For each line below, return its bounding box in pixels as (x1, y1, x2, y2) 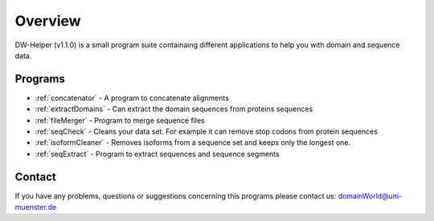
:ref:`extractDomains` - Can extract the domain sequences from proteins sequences (35, 104, 313, 114)
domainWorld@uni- (338, 191, 402, 200)
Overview (14, 12, 81, 30)
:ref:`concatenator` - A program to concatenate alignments (35, 93, 229, 102)
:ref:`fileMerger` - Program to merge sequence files (35, 115, 205, 125)
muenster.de (14, 203, 57, 212)
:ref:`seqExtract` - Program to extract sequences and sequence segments (35, 149, 280, 159)
